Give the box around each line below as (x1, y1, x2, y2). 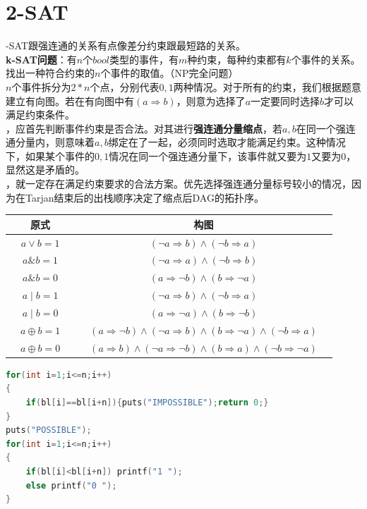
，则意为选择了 (176, 93, 246, 108)
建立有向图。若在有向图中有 (6, 93, 134, 108)
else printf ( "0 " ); (25, 480, 117, 491)
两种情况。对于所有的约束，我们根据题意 (173, 79, 361, 94)
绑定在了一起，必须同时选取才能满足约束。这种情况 (108, 135, 346, 149)
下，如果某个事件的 (6, 148, 95, 163)
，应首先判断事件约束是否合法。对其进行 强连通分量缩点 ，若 (6, 121, 282, 135)
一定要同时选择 (251, 93, 320, 108)
